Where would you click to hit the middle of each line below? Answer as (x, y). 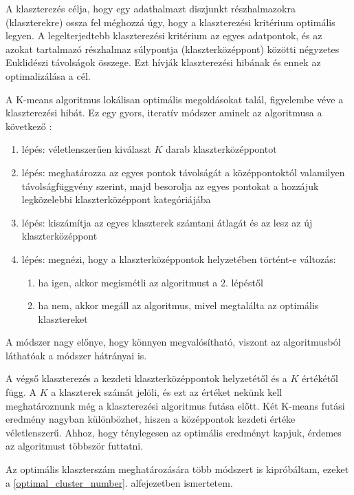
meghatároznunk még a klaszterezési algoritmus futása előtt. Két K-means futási (175, 405)
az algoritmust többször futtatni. (75, 446)
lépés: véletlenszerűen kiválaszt (86, 149)
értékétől (320, 378)
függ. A (21, 392)
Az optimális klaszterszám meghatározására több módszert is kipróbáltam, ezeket (177, 469)
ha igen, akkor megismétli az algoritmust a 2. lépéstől (151, 282)
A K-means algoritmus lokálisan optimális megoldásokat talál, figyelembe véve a (175, 99)
